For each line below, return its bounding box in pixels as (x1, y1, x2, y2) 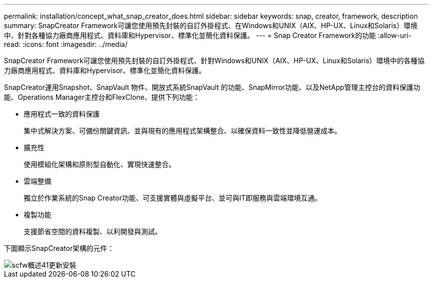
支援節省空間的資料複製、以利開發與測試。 (24, 227, 162, 236)
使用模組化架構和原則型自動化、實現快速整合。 (24, 160, 176, 168)
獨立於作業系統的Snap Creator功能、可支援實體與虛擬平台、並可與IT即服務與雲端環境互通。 (24, 194, 322, 202)
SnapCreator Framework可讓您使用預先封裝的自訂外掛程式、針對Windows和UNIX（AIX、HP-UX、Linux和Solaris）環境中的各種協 (4, 56, 425, 65)
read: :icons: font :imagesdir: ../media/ (4, 40, 128, 48)
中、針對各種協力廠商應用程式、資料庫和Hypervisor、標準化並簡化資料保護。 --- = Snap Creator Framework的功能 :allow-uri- (4, 31, 412, 40)
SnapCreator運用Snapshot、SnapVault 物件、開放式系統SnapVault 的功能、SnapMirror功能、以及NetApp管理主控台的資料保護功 (4, 83, 420, 91)
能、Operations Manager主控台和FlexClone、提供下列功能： (4, 93, 200, 101)
